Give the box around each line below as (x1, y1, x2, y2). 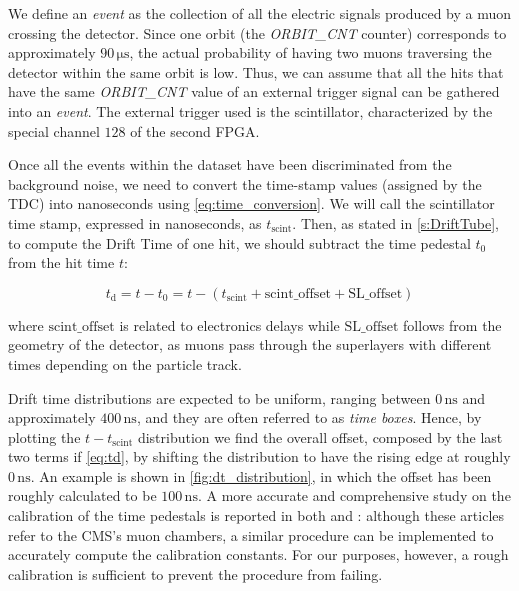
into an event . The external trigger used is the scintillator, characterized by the (8, 100, 493, 121)
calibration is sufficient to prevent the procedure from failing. (8, 563, 383, 584)
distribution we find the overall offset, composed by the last (137, 426, 503, 447)
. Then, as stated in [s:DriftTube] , (292, 212, 499, 233)
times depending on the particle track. (8, 353, 242, 374)
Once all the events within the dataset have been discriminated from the (8, 154, 452, 175)
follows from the (403, 314, 502, 335)
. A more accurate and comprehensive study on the (197, 485, 511, 506)
